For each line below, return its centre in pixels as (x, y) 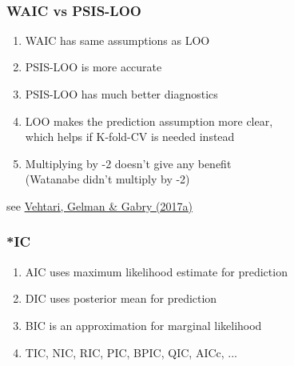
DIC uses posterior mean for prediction (121, 298)
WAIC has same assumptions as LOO (117, 40)
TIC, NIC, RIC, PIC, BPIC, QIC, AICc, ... (131, 352)
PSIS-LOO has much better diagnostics (121, 94)
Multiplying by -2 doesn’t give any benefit (128, 163)
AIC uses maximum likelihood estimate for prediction (156, 271)
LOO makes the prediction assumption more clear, (149, 121)
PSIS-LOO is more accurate (93, 67)
